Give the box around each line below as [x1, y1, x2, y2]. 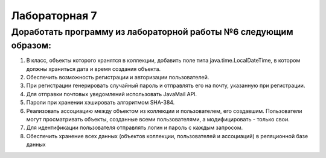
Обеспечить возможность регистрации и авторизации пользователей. [26, 74, 209, 81]
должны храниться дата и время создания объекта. [26, 65, 161, 72]
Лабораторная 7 [11, 9, 97, 22]
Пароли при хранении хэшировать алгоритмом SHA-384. [26, 99, 175, 106]
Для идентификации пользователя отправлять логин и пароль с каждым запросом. [26, 124, 243, 132]
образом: [11, 40, 51, 51]
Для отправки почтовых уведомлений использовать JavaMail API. [26, 90, 197, 97]
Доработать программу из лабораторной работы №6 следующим [11, 26, 293, 37]
